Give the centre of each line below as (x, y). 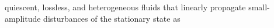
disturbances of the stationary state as (112, 18)
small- (259, 7)
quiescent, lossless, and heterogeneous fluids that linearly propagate (125, 7)
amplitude (23, 18)
